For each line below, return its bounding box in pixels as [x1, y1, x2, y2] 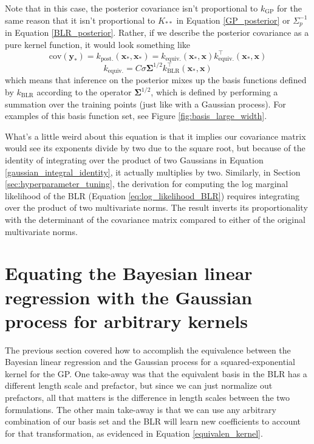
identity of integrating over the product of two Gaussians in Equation [5, 153, 264, 166]
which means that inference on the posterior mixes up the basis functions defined [5, 73, 307, 86]
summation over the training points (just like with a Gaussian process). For [5, 97, 286, 110]
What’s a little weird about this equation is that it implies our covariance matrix [5, 129, 306, 142]
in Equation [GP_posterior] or [176, 13, 290, 26]
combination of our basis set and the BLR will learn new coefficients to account [5, 415, 301, 428]
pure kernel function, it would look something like [5, 38, 191, 50]
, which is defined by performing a [151, 86, 278, 98]
